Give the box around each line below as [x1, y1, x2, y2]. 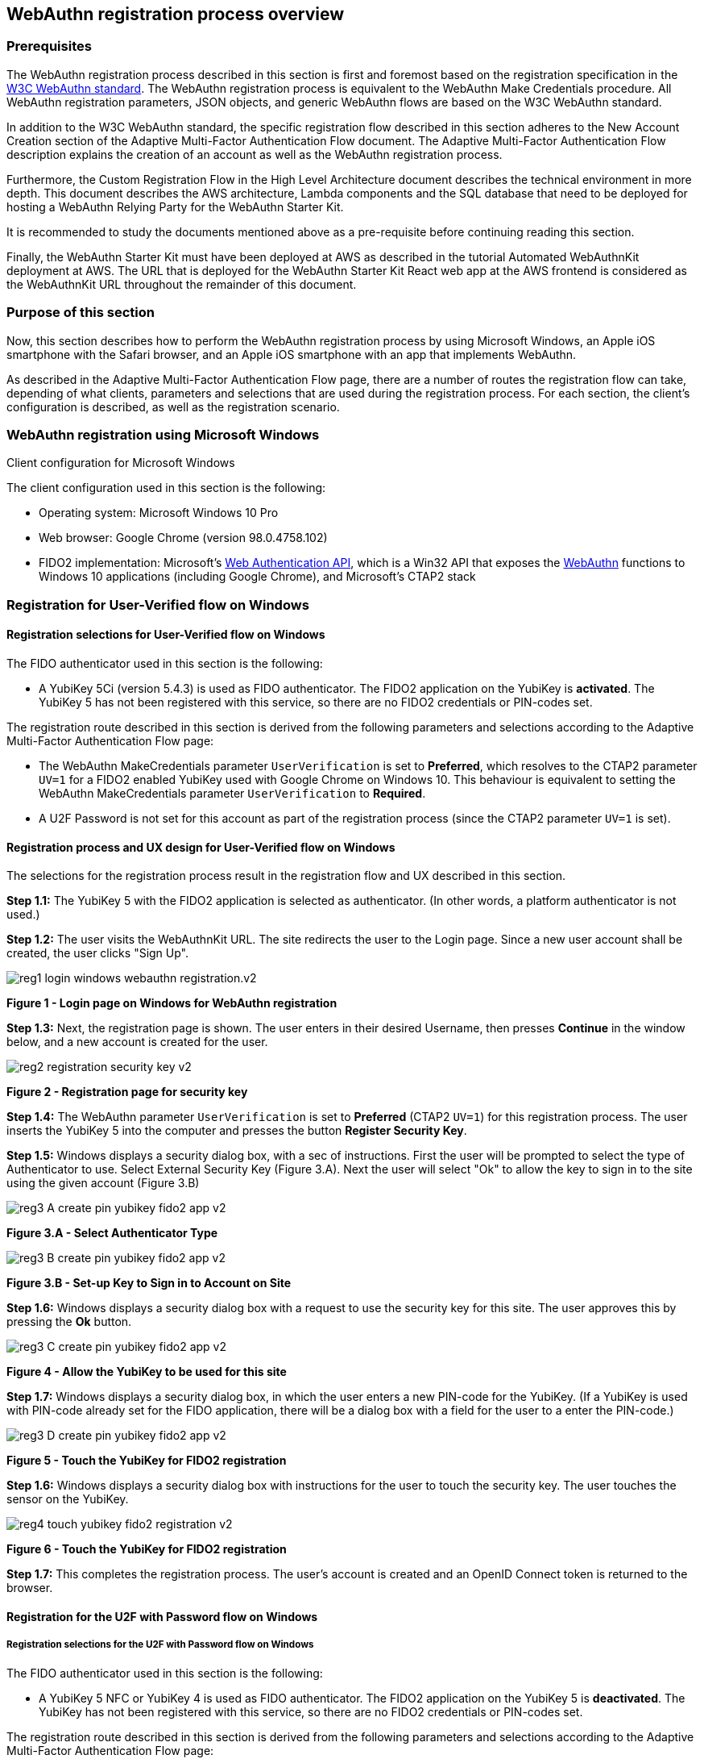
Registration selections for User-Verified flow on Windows [6, 627, 325, 642]
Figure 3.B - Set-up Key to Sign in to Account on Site [6, 1276, 292, 1290]
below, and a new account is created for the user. [6, 1035, 268, 1049]
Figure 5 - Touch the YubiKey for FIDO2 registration [6, 1453, 287, 1468]
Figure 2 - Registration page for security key [6, 1085, 248, 1099]
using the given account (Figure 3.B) [6, 1176, 200, 1190]
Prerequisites [6, 38, 92, 55]
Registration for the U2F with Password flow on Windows [6, 1609, 318, 1624]
